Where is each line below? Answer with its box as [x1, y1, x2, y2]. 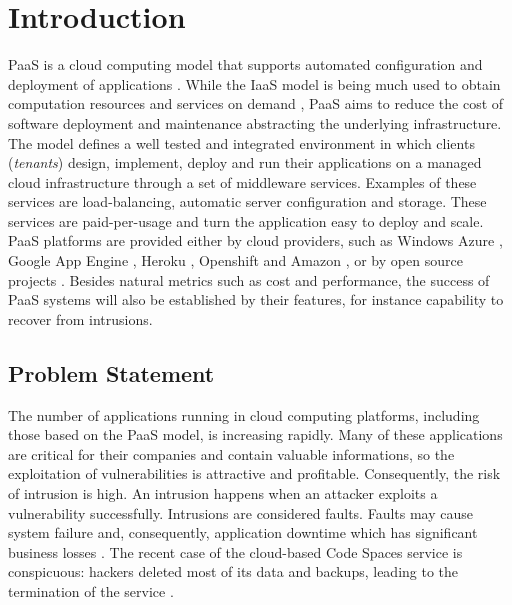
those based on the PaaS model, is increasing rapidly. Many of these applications [8, 424, 503, 445]
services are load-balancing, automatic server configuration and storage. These [8, 191, 487, 212]
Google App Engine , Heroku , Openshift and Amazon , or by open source [8, 250, 463, 271]
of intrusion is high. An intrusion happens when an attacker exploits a [8, 483, 438, 504]
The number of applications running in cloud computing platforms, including [8, 404, 480, 425]
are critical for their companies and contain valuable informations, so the [8, 443, 455, 464]
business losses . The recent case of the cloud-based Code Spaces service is [8, 541, 463, 562]
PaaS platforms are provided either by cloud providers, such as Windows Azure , [8, 230, 503, 251]
